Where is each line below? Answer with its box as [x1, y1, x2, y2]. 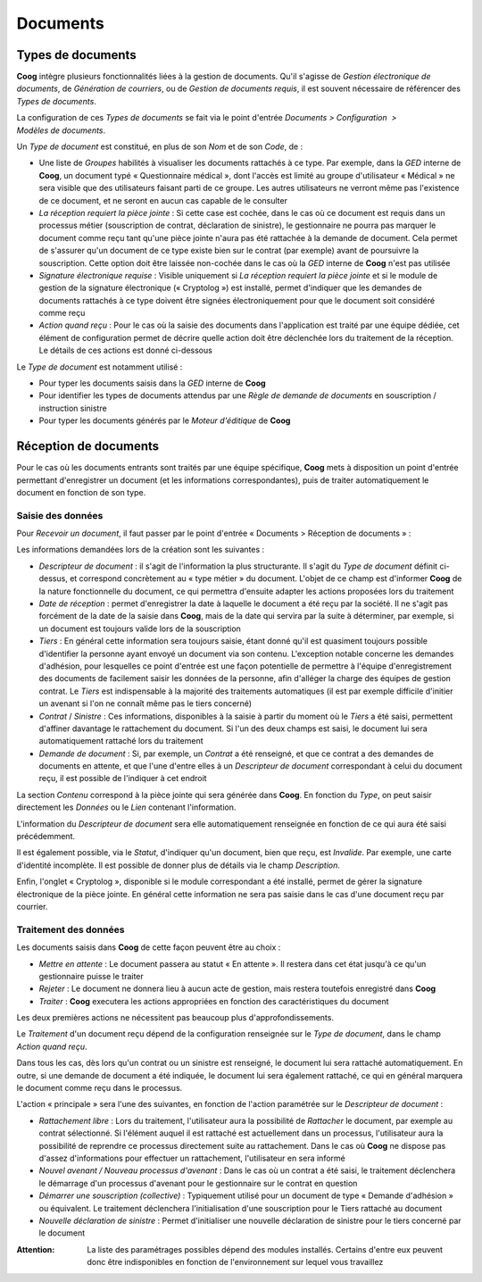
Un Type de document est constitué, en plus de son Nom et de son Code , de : [16, 141, 303, 152]
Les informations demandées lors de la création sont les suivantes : [16, 545, 265, 555]
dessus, [38, 573, 69, 584]
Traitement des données [16, 923, 125, 936]
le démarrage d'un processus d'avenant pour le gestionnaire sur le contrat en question [38, 1178, 358, 1188]
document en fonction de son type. [16, 487, 146, 497]
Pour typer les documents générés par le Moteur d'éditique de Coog [38, 415, 291, 426]
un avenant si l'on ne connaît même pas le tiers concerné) [38, 698, 253, 709]
